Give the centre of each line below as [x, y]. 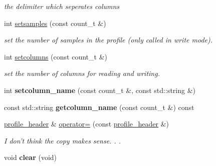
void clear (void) [31, 157]
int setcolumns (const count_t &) [56, 56]
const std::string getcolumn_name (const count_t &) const [99, 107]
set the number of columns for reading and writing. [82, 73]
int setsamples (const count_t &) [55, 23]
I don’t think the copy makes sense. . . [62, 140]
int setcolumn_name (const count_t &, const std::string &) [100, 90]
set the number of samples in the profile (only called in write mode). [109, 40]
